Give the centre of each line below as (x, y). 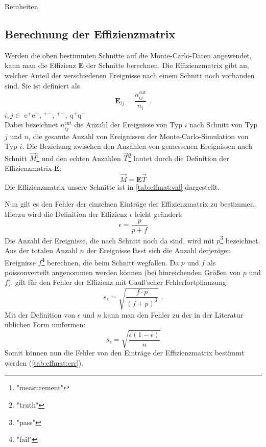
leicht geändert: (159, 214)
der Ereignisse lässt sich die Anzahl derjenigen (159, 250)
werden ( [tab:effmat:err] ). (44, 362)
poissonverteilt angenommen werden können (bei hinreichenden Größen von (123, 272)
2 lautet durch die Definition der (179, 157)
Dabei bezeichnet (31, 125)
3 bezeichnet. (240, 239)
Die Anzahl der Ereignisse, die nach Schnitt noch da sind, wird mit (110, 240)
